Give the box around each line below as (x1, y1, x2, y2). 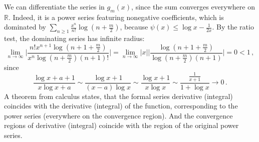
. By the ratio (212, 21, 254, 32)
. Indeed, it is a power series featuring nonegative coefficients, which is (8, 11, 224, 22)
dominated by (4, 21, 47, 32)
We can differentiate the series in (4, 1, 105, 11)
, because (120, 21, 148, 32)
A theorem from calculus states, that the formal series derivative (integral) (4, 90, 233, 101)
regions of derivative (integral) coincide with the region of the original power (4, 120, 239, 130)
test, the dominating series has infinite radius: (4, 33, 145, 43)
